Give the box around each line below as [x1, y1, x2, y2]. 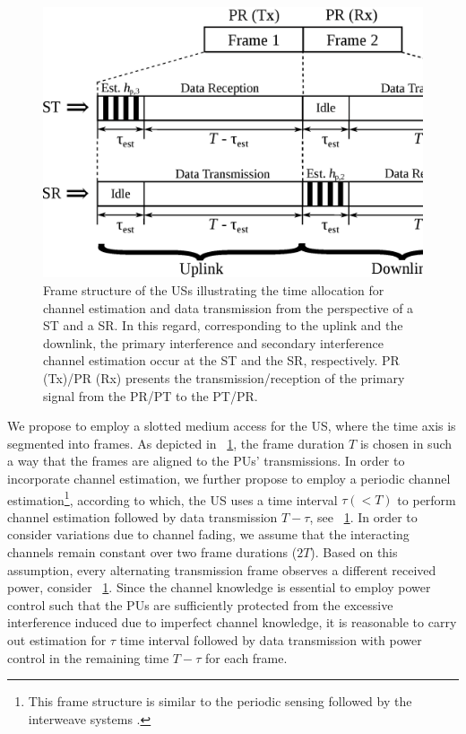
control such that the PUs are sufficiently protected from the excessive [7, 595, 393, 614]
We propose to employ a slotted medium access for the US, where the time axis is [7, 416, 456, 435]
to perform [397, 490, 456, 509]
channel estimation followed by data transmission [7, 507, 278, 526]
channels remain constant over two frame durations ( [7, 543, 298, 561]
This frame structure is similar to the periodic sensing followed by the [28, 692, 412, 711]
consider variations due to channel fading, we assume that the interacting [7, 525, 410, 544]
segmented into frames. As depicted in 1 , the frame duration [7, 433, 345, 452]
